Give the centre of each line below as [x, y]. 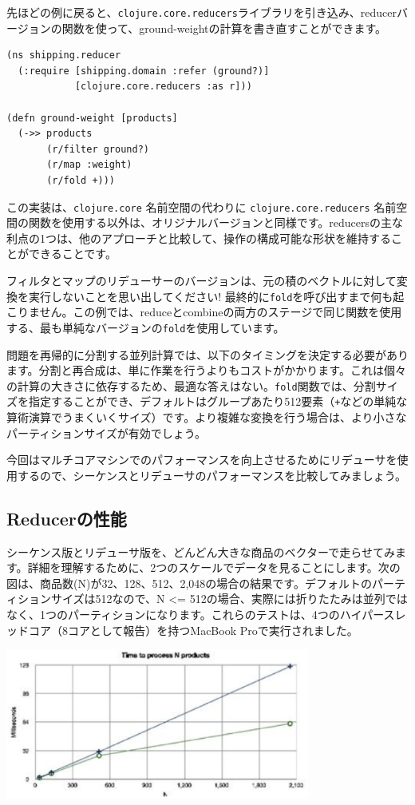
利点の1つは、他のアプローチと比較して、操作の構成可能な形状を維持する [199, 238]
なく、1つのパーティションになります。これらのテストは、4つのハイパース [201, 614]
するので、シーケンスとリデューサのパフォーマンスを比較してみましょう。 [211, 475]
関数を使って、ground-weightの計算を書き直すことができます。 [224, 28]
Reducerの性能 [67, 518]
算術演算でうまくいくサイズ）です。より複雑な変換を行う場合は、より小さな [207, 417]
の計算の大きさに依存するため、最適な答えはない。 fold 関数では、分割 [191, 385]
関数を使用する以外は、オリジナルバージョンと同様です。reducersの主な [216, 222]
